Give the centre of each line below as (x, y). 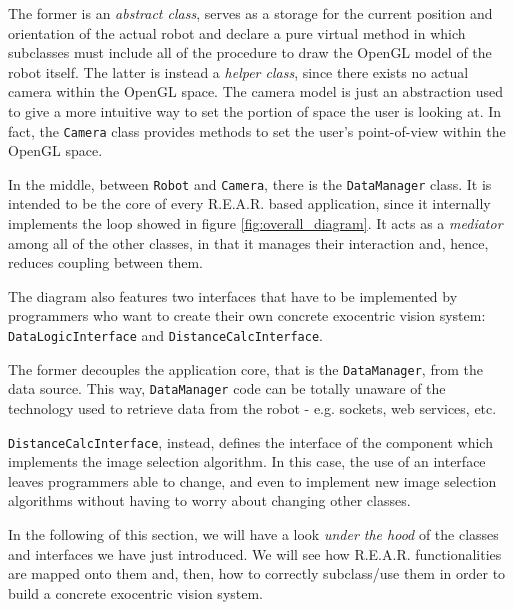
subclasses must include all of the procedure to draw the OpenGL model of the (250, 52)
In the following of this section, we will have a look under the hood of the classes (253, 534)
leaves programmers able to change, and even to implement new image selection (252, 480)
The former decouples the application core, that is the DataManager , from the (245, 368)
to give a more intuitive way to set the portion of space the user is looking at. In (255, 110)
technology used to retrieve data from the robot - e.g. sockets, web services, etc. (252, 408)
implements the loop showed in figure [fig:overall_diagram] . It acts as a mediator (255, 223)
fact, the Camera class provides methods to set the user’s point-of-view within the (257, 130)
